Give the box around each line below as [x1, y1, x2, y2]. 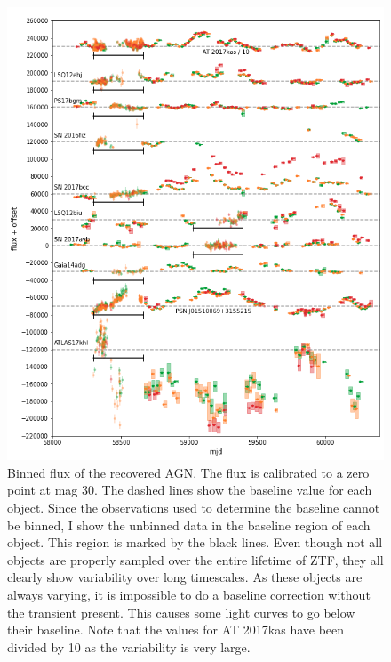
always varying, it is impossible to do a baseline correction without [7, 585, 371, 603]
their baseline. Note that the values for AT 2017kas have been [7, 620, 345, 639]
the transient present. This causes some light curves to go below [7, 602, 355, 621]
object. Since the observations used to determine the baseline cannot [7, 497, 380, 516]
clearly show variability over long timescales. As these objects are [7, 568, 363, 586]
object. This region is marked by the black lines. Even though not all [7, 533, 383, 552]
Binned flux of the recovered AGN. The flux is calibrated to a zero [7, 463, 370, 481]
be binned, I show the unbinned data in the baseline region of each [7, 515, 371, 534]
